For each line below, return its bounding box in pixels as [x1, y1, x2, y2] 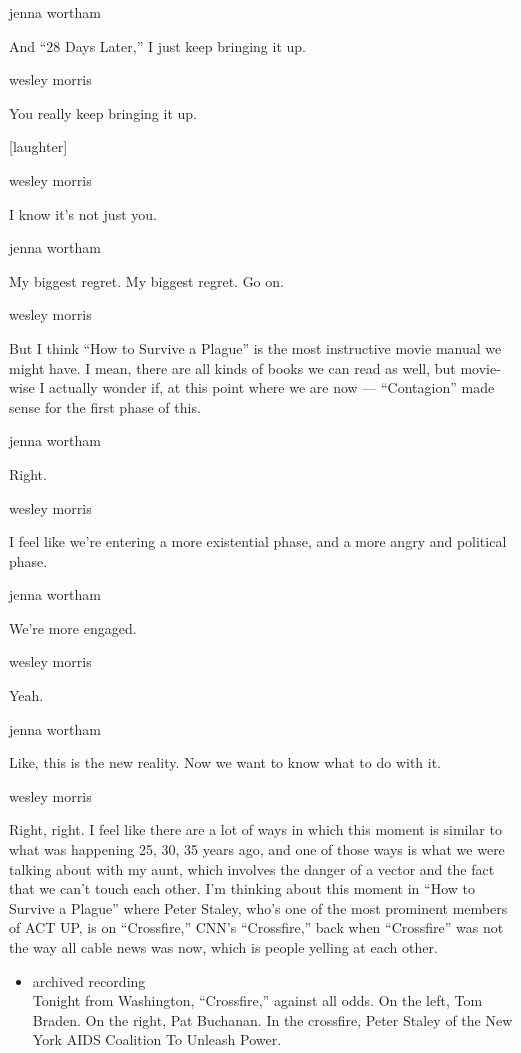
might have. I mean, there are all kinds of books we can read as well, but [9, 357, 456, 378]
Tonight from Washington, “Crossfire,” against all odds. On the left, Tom [32, 990, 483, 1011]
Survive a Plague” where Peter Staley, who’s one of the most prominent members [9, 897, 508, 918]
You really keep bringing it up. [9, 102, 197, 123]
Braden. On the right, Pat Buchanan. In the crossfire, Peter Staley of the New [32, 1009, 513, 1030]
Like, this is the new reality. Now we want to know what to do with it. [9, 752, 442, 773]
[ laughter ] [9, 136, 68, 157]
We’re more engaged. [9, 617, 137, 638]
